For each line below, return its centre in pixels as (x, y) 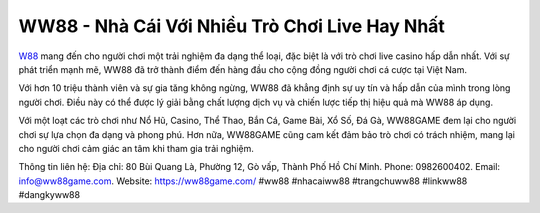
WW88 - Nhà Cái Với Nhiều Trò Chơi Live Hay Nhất (231, 26)
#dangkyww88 (49, 195)
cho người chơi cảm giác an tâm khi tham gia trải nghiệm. (136, 148)
